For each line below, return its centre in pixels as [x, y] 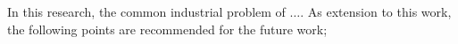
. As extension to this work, [376, 11]
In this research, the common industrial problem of [146, 11]
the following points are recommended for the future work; [167, 29]
